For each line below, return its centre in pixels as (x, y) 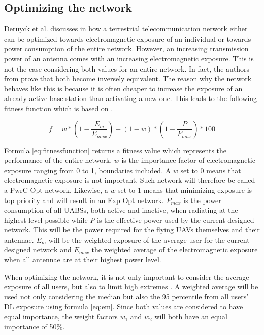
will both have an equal (191, 316)
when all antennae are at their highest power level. (83, 260)
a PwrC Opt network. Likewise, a (56, 190)
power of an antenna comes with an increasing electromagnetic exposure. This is (129, 58)
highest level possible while (46, 220)
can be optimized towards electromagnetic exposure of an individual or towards (128, 38)
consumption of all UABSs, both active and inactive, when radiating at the (121, 210)
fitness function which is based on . (59, 108)
